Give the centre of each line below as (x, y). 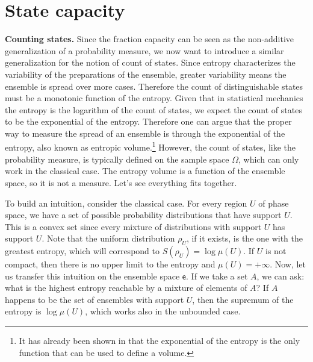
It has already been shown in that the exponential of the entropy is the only (160, 341)
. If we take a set (217, 276)
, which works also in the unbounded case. (163, 311)
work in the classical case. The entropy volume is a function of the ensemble (145, 171)
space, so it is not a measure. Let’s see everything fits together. (121, 182)
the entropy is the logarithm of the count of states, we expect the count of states (153, 109)
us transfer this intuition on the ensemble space (92, 276)
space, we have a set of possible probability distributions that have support (143, 215)
